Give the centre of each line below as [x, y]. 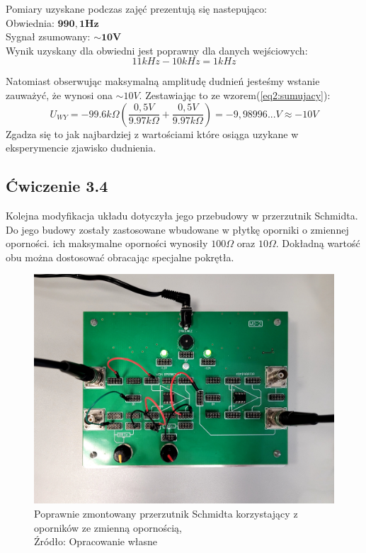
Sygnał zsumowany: [48, 36]
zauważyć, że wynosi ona [59, 95]
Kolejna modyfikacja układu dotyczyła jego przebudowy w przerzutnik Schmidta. [182, 215]
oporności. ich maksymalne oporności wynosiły [107, 243]
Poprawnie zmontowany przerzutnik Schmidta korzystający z [166, 514]
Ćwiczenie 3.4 [57, 186]
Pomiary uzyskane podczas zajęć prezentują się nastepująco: [136, 8]
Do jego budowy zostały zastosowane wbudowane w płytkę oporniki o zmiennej [177, 229]
